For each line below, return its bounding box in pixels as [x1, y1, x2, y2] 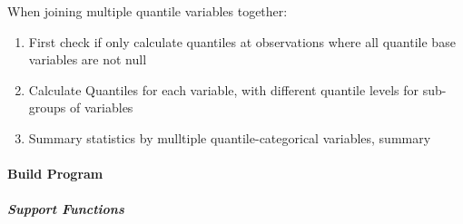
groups [28, 98, 66, 117]
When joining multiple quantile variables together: [7, 2, 288, 20]
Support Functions [7, 200, 124, 219]
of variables [70, 98, 133, 117]
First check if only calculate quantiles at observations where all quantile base [28, 32, 456, 51]
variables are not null [28, 50, 147, 69]
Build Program [7, 164, 103, 183]
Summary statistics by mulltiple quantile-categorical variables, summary [28, 128, 431, 147]
